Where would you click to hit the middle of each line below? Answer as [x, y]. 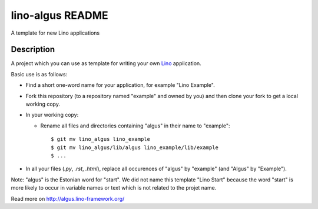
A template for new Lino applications [55, 33]
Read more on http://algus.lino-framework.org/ [68, 198]
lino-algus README [59, 15]
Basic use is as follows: [39, 74]
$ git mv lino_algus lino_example [100, 139]
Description [33, 50]
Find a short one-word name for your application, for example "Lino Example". [120, 85]
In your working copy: [52, 115]
